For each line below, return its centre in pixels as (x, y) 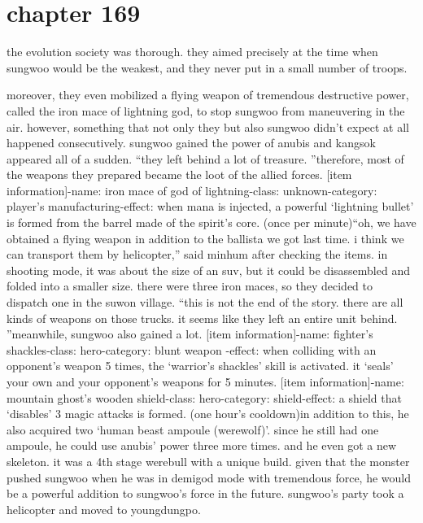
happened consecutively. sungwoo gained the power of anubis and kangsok (191, 143)
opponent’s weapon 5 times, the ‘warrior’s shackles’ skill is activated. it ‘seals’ (200, 366)
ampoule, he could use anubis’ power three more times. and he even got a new (202, 445)
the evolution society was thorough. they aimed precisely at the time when (192, 52)
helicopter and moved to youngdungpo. (104, 509)
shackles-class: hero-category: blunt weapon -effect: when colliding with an (192, 349)
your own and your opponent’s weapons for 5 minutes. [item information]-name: (205, 381)
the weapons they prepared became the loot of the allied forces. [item (179, 174)
